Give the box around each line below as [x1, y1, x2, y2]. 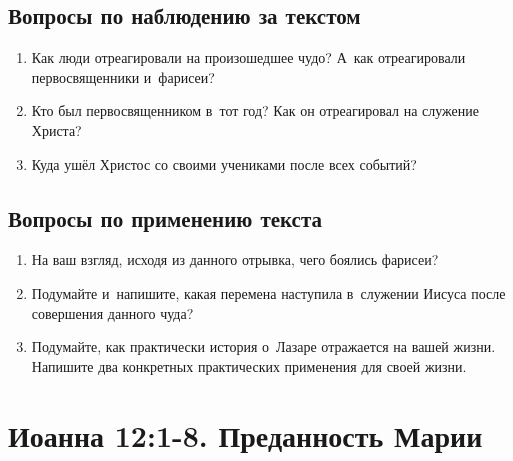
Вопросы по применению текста [8, 202, 323, 233]
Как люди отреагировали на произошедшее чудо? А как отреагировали [31, 47, 466, 68]
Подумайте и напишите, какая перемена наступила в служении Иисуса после [31, 282, 506, 303]
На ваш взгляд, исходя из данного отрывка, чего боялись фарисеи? [31, 249, 439, 270]
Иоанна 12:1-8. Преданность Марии [8, 414, 483, 455]
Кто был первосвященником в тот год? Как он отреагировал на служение [31, 100, 479, 121]
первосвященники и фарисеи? [31, 66, 215, 87]
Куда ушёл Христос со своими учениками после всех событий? [31, 153, 417, 174]
